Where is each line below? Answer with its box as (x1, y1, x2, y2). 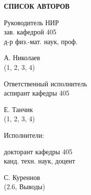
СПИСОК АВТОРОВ (4, 1, 70, 11)
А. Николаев (4, 52, 40, 63)
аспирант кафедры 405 (4, 88, 69, 98)
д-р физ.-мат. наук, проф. (4, 36, 78, 46)
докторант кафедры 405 (4, 146, 73, 156)
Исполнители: (4, 130, 44, 140)
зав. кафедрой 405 (4, 27, 57, 37)
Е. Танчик (4, 104, 33, 114)
